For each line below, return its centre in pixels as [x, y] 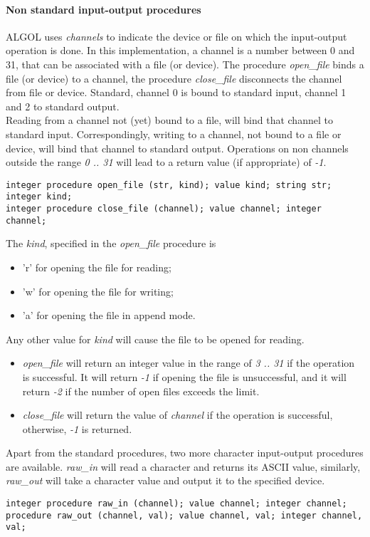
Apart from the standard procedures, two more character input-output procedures [185, 453]
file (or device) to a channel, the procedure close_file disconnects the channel [174, 78]
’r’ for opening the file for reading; [97, 267]
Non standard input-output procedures [104, 9]
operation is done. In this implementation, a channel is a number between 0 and [180, 50]
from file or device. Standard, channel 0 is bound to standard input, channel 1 [176, 92]
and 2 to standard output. [63, 106]
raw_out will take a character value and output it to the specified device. [165, 480]
